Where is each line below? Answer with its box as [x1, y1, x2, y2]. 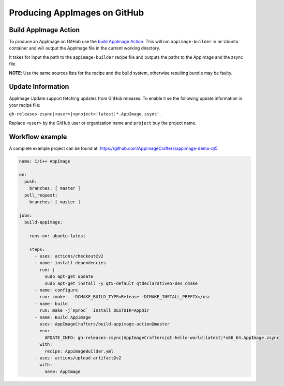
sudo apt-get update [44, 274, 94, 279]
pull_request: [24, 192, 58, 198]
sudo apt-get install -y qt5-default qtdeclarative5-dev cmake [44, 280, 198, 286]
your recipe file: [9, 102, 41, 108]
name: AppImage [44, 369, 81, 374]
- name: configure [34, 288, 78, 293]
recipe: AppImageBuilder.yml [44, 348, 114, 354]
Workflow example [9, 132, 67, 141]
